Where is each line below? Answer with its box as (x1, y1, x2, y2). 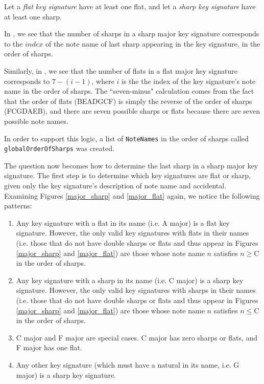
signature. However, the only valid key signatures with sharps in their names (16, 285, 256, 295)
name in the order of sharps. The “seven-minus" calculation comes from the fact (4, 86, 254, 96)
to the (4, 38, 23, 49)
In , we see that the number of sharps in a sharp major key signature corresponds (4, 28, 259, 39)
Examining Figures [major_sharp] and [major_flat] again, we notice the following (4, 190, 260, 201)
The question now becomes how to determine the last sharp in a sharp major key (4, 160, 258, 170)
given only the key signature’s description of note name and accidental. (4, 180, 227, 191)
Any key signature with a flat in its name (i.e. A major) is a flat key (16, 217, 230, 228)
